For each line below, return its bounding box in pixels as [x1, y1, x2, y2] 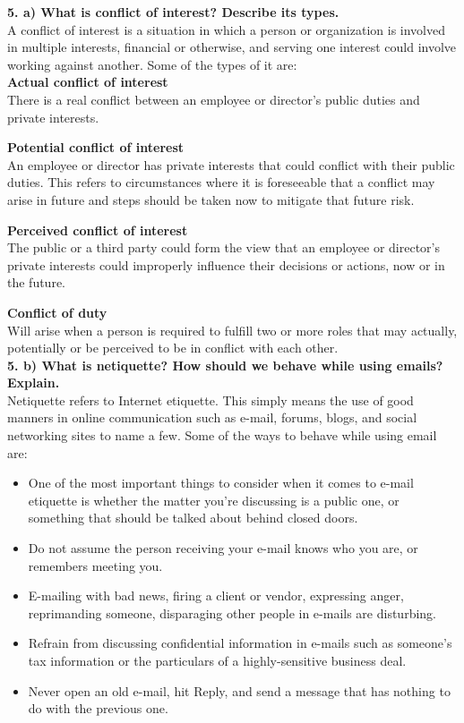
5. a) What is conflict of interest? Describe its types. [7, 3, 339, 21]
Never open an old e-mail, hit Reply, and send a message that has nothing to [28, 681, 451, 700]
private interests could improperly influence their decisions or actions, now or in [7, 255, 445, 274]
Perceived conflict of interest [7, 220, 188, 239]
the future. [7, 273, 66, 292]
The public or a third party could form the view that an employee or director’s [7, 238, 440, 257]
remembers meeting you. [28, 556, 163, 574]
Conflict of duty [7, 302, 107, 321]
